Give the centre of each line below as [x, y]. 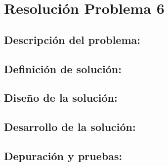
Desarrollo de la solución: [70, 127]
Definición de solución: [63, 68]
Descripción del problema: [72, 39]
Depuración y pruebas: [63, 155]
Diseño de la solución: [61, 98]
